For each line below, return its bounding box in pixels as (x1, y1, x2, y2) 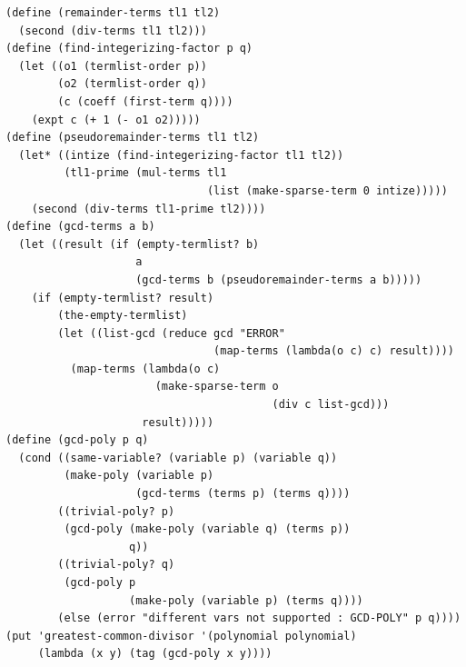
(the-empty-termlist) (57, 309, 188, 323)
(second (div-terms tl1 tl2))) (18, 24, 207, 37)
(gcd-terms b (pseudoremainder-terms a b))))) (135, 273, 422, 286)
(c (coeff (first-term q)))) (57, 95, 233, 108)
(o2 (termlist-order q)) (57, 77, 207, 91)
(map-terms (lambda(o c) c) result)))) (213, 344, 454, 358)
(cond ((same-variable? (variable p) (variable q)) (18, 451, 338, 464)
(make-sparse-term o (154, 380, 279, 393)
